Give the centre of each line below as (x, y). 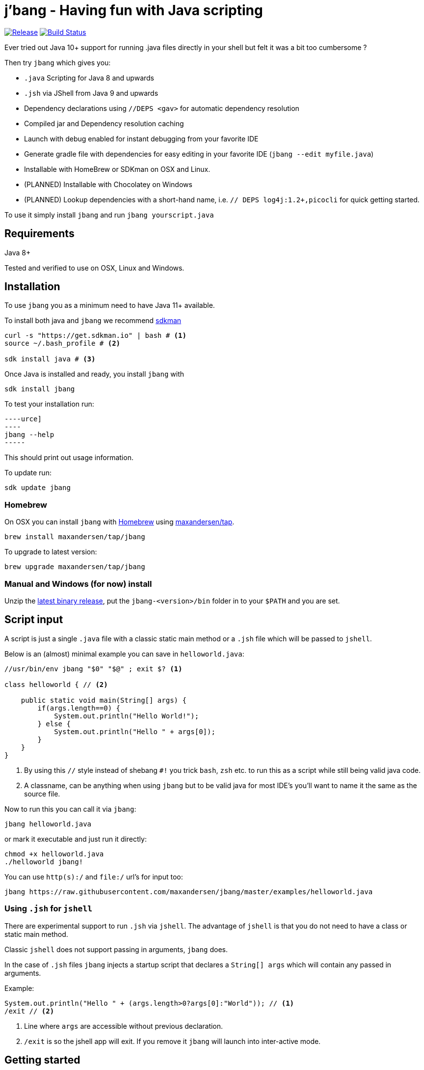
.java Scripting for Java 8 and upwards (89, 78)
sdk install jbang (40, 389)
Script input (34, 620)
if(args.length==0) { (79, 708)
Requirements (40, 234)
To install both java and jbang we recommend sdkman (93, 321)
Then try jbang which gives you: (58, 62)
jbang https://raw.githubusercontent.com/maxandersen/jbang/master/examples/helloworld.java (189, 892)
